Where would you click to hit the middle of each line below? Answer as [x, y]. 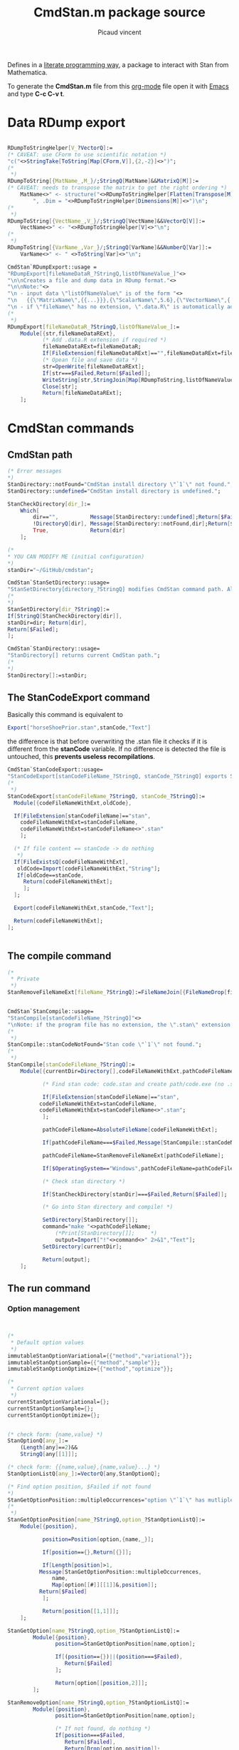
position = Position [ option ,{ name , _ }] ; [98, 1539]
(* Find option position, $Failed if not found [79, 1487]
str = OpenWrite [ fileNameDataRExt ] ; [93, 366]
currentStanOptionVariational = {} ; [59, 1402]
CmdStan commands [71, 428]
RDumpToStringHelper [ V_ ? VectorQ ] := [60, 148]
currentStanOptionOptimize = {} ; [54, 1415]
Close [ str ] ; [60, 386]
